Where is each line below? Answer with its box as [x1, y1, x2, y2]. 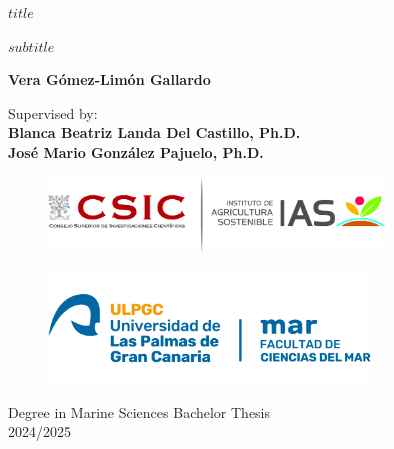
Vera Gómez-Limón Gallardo [8, 69, 211, 90]
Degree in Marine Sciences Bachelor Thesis [8, 401, 271, 422]
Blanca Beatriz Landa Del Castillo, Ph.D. [8, 122, 301, 143]
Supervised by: [8, 102, 98, 123]
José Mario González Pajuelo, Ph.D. [8, 141, 264, 162]
